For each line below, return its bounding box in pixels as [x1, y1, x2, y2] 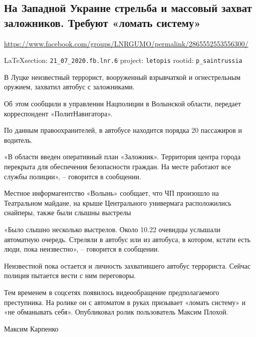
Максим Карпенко [4, 323, 58, 334]
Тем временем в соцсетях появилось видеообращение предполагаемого [4, 287, 220, 297]
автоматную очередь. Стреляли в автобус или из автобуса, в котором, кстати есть [4, 234, 251, 244]
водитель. [4, 134, 33, 145]
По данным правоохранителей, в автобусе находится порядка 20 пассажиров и [4, 125, 242, 135]
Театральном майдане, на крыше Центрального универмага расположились [4, 197, 232, 208]
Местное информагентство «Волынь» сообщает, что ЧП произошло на [4, 188, 219, 198]
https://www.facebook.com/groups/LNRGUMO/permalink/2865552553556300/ [4, 38, 249, 48]
